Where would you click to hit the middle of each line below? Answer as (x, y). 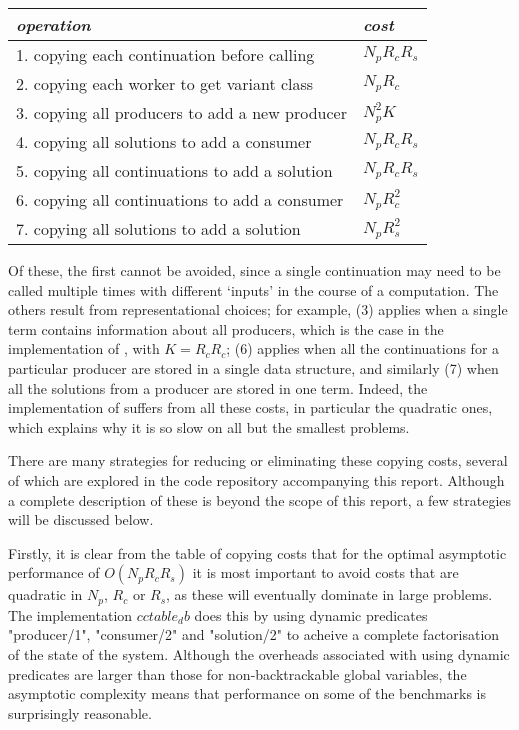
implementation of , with (84, 348)
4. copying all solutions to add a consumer (164, 141)
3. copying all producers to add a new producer (181, 112)
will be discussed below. (81, 519)
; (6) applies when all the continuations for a (363, 348)
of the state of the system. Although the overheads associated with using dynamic (259, 653)
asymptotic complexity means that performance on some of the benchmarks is (247, 693)
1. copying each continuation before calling (165, 54)
